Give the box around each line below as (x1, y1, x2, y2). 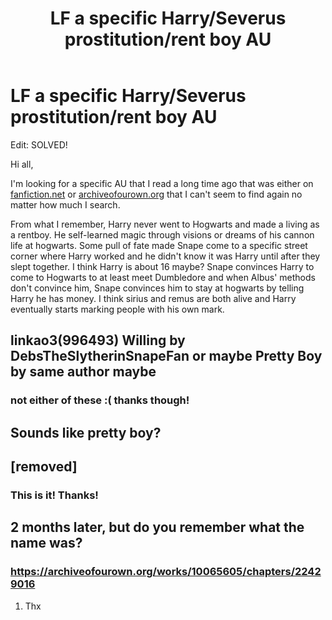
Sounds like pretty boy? (10, 424, 162, 441)
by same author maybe (10, 363, 157, 381)
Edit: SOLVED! (10, 138, 68, 151)
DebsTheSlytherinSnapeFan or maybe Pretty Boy (10, 348, 323, 365)
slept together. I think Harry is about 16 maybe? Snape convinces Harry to (10, 260, 315, 272)
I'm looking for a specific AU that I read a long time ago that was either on (10, 177, 314, 189)
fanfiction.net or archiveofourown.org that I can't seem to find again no (10, 188, 303, 200)
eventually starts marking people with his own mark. (10, 303, 225, 315)
